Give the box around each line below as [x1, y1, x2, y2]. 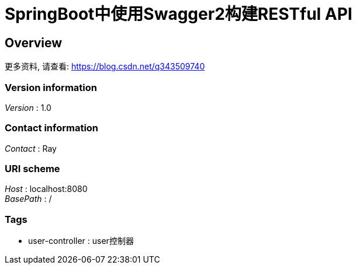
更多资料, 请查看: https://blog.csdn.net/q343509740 [5, 61, 205, 72]
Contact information [5, 122, 99, 134]
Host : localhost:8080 [5, 184, 88, 194]
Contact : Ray [5, 143, 57, 153]
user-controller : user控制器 [28, 236, 134, 246]
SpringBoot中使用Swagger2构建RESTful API [5, 4, 352, 24]
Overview [5, 35, 63, 50]
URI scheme [5, 163, 60, 175]
